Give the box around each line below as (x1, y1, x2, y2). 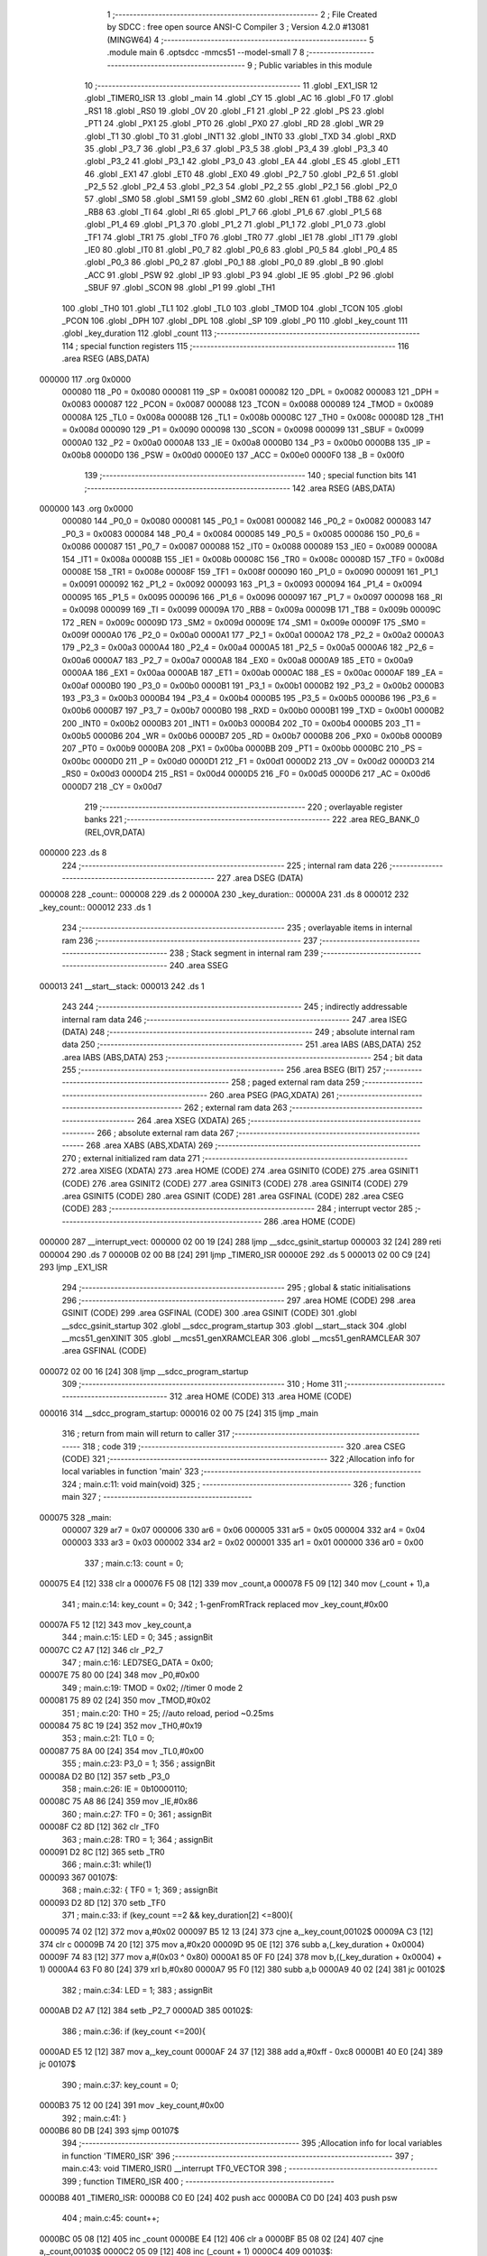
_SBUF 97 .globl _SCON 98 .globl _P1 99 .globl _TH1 (84, 282, 275, 293)
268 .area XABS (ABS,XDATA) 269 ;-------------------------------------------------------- (86, 1140, 421, 1151)
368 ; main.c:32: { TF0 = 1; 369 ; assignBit (61, 1884, 218, 1895)
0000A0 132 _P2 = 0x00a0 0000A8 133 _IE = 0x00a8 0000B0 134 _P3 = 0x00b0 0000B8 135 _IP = (61, 437, 432, 448)
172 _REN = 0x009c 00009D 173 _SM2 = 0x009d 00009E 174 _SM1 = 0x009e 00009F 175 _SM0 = (61, 616, 427, 627)
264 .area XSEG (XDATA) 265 (136, 1114, 246, 1125)
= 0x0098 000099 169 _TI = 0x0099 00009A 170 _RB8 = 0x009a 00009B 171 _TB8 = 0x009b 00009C (61, 605, 441, 615)
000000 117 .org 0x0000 (39, 374, 131, 384)
